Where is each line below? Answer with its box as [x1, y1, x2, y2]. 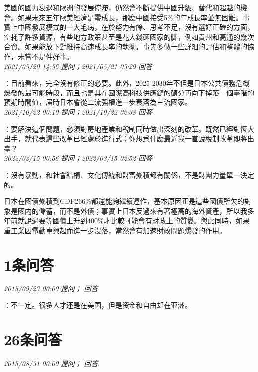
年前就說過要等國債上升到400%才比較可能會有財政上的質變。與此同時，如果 [4, 215, 250, 226]
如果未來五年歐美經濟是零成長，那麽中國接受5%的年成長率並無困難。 [17, 12, 243, 22]
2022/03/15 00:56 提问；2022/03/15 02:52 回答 [4, 153, 152, 163]
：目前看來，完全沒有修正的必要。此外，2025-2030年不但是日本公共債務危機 [4, 78, 250, 88]
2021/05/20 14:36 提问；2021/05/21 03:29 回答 [4, 61, 152, 71]
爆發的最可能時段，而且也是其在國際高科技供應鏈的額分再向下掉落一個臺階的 [4, 87, 254, 97]
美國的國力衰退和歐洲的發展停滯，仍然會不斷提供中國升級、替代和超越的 [4, 2, 240, 12]
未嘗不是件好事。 [17, 51, 73, 61]
